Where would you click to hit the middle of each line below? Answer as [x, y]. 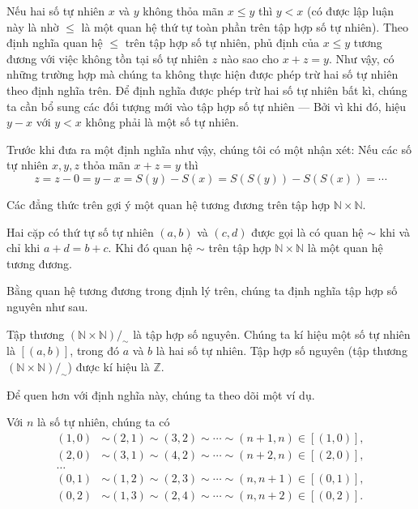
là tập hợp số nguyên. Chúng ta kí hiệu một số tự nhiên [272, 334]
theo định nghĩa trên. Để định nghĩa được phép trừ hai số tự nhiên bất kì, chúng [207, 90]
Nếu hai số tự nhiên [56, 11]
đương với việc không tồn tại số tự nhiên [107, 58]
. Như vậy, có [361, 58]
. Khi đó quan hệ [150, 248]
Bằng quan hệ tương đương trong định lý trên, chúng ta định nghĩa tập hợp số [202, 291]
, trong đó [95, 351]
